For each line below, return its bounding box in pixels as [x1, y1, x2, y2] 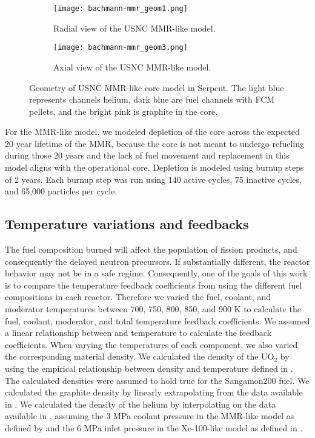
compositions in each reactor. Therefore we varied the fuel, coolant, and [5, 290, 271, 303]
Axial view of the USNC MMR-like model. [53, 60, 211, 73]
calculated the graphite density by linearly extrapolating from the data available [5, 386, 303, 399]
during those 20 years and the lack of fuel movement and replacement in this [5, 149, 290, 162]
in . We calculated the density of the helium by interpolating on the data [5, 397, 276, 410]
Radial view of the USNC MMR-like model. [53, 21, 216, 34]
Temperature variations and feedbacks [5, 214, 249, 233]
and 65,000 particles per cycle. [5, 185, 118, 197]
